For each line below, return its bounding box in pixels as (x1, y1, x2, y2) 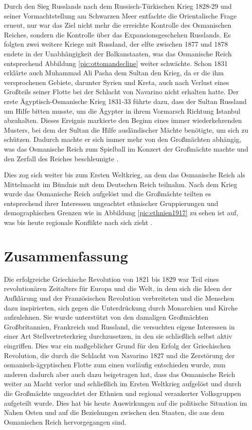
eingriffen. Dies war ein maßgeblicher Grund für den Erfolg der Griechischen (4, 340, 231, 350)
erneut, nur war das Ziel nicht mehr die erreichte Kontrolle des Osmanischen (4, 20, 232, 30)
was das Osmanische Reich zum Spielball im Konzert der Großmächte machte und (4, 143, 249, 154)
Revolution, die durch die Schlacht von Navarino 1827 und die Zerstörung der (4, 350, 235, 360)
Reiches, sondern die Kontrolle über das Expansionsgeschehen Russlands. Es (4, 29, 231, 39)
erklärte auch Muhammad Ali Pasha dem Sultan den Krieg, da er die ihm (4, 68, 224, 78)
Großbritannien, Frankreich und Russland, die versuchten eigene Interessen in (4, 321, 235, 331)
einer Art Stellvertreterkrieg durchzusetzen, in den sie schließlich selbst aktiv (4, 331, 233, 341)
